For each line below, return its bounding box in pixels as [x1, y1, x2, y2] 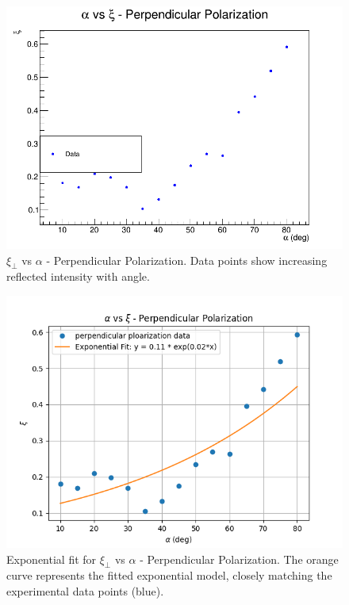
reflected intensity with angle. [6, 268, 150, 285]
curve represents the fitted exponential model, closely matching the [6, 567, 332, 584]
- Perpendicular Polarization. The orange [140, 550, 339, 567]
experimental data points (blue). [6, 583, 164, 599]
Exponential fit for [6, 550, 97, 567]
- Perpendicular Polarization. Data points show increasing [46, 251, 328, 268]
